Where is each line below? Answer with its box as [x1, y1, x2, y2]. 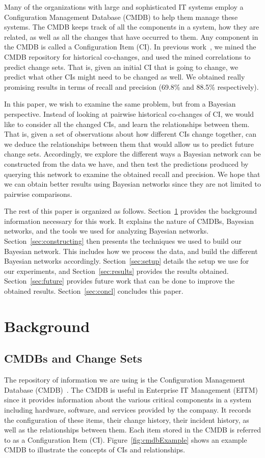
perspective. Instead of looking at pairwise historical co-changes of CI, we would [4, 108, 254, 119]
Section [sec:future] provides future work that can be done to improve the [4, 275, 235, 286]
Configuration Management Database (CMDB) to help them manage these [4, 11, 238, 22]
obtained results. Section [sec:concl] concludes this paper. [4, 286, 183, 296]
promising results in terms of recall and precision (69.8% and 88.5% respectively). [4, 81, 259, 92]
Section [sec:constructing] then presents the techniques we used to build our [4, 236, 242, 246]
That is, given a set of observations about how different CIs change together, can [4, 129, 257, 139]
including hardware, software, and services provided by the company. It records [4, 404, 251, 415]
